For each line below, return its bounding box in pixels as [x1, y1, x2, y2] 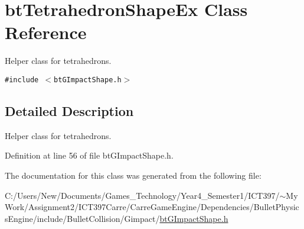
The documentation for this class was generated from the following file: [5, 169, 261, 181]
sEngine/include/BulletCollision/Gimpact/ [5, 212, 160, 224]
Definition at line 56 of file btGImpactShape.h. [5, 149, 174, 162]
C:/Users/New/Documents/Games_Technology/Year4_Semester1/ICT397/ [5, 189, 280, 201]
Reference [5, 20, 87, 44]
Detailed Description [5, 101, 134, 120]
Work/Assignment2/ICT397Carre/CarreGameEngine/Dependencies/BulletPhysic [5, 201, 299, 213]
